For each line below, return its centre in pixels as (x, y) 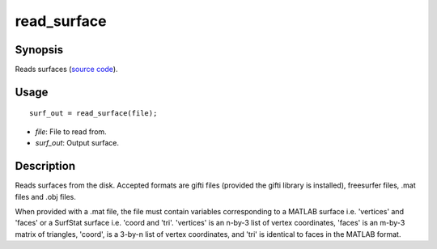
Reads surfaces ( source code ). (66, 70)
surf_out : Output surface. (77, 143)
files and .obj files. (45, 196)
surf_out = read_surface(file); (93, 114)
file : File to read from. (71, 131)
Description (45, 166)
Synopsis (39, 50)
